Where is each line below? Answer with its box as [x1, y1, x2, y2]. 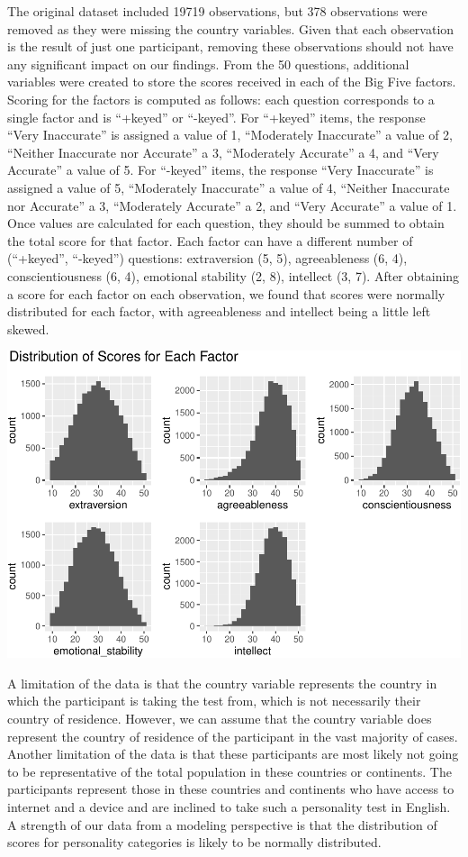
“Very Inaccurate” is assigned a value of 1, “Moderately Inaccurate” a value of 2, [7, 125, 454, 144]
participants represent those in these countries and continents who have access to [7, 780, 454, 798]
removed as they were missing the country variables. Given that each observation [7, 19, 454, 38]
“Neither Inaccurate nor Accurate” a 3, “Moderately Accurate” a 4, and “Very [7, 142, 439, 161]
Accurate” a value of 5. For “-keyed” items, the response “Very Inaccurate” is [7, 160, 434, 179]
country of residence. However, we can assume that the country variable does [7, 708, 432, 727]
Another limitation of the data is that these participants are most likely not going [7, 744, 459, 763]
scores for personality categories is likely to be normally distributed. [7, 833, 382, 852]
